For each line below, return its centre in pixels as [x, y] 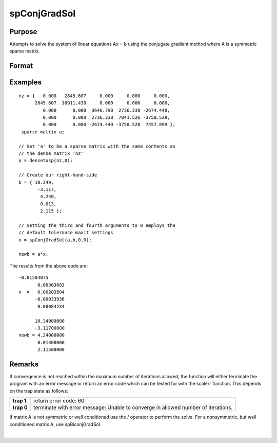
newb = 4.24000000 [42, 335]
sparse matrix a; [43, 132]
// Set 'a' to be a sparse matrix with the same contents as [97, 146]
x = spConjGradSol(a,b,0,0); [55, 240]
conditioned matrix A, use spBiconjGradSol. [55, 424]
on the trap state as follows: [39, 391]
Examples [26, 82]
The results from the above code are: [49, 265]
